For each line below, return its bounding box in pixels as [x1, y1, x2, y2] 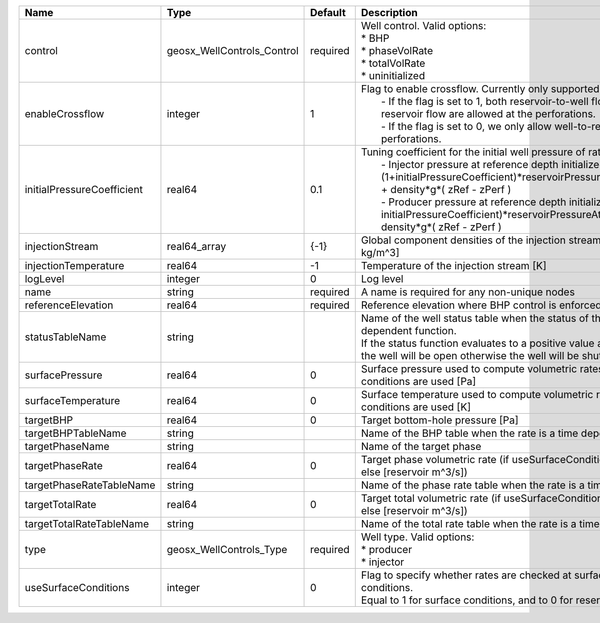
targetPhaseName [24, 440, 110, 453]
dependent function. [360, 324, 457, 337]
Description [360, 6, 419, 19]
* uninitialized [360, 69, 425, 82]
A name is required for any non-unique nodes [360, 285, 575, 299]
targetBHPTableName [24, 426, 127, 440]
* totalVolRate [360, 56, 426, 70]
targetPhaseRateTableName [24, 478, 156, 492]
